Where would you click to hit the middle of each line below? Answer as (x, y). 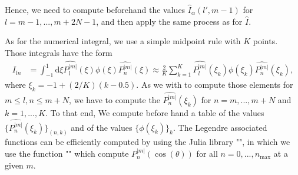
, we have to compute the (115, 100)
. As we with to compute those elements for (215, 85)
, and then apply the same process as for (169, 21)
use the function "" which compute (67, 153)
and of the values (102, 127)
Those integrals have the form (59, 52)
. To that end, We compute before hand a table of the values (155, 113)
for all (207, 153)
